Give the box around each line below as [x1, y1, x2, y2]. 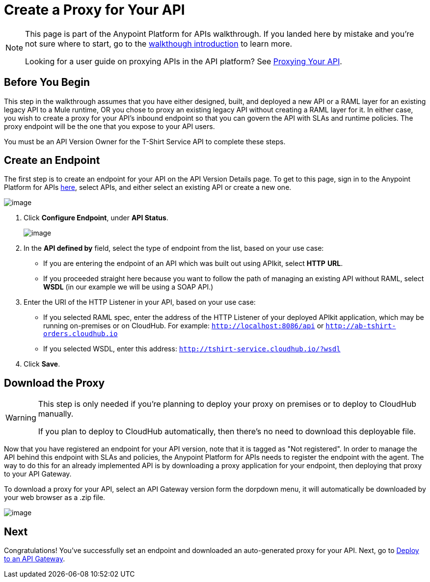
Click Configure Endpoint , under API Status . [24, 213, 168, 222]
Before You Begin [4, 76, 90, 89]
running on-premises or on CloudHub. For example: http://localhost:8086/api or [43, 321, 324, 330]
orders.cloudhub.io [43, 330, 118, 338]
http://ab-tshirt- [325, 322, 396, 330]
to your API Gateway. [4, 470, 72, 478]
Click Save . [24, 360, 60, 369]
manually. [38, 409, 74, 419]
